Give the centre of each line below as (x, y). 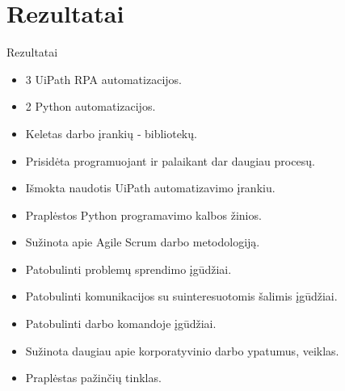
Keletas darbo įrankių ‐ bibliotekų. (111, 133)
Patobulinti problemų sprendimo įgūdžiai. (128, 269)
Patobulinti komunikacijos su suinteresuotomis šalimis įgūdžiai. (181, 296)
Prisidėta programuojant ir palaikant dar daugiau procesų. (170, 160)
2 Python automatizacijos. (90, 106)
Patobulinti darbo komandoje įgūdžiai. (121, 324)
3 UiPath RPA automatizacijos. (103, 79)
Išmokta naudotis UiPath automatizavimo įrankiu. (150, 188)
